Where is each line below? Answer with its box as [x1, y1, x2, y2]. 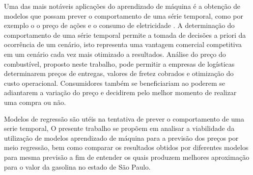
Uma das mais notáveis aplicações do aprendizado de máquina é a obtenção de [4, 1, 240, 11]
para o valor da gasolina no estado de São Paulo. [4, 161, 151, 172]
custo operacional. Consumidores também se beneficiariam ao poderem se [4, 77, 225, 88]
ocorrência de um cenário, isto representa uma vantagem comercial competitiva [4, 39, 242, 50]
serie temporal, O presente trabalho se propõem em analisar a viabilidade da [4, 123, 235, 133]
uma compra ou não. [4, 97, 66, 107]
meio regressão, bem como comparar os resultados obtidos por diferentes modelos [4, 142, 249, 152]
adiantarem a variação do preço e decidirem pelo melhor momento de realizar [4, 87, 237, 98]
